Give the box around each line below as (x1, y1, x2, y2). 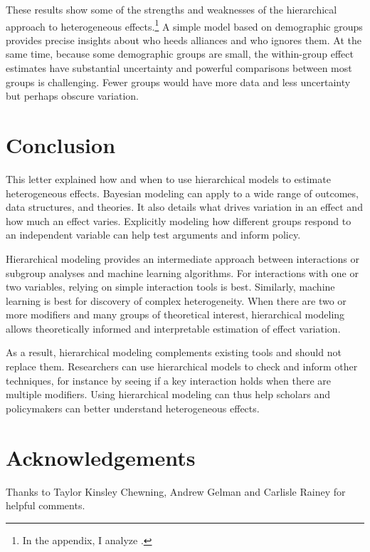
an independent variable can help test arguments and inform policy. (6, 227, 301, 242)
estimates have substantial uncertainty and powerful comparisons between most (6, 61, 352, 75)
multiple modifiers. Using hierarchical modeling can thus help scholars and (6, 387, 330, 402)
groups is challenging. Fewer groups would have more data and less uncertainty (6, 74, 351, 89)
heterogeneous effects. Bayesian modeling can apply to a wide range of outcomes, (6, 185, 359, 200)
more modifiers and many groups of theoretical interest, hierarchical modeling (6, 307, 345, 322)
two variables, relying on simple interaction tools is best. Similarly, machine (6, 279, 335, 294)
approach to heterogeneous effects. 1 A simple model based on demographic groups (6, 16, 363, 33)
